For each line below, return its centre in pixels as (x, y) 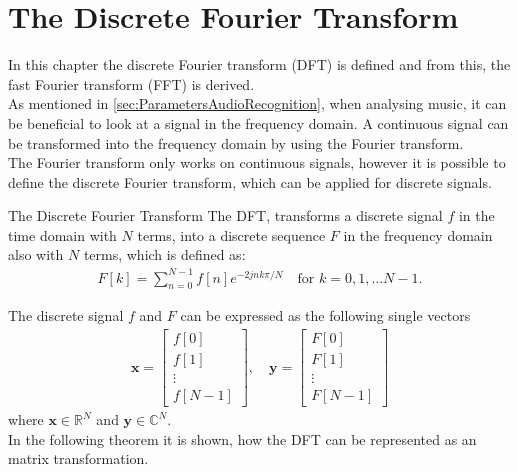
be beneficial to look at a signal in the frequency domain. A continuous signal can (258, 122)
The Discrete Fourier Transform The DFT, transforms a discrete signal (225, 215)
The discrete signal (66, 315)
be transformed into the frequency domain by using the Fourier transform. (236, 142)
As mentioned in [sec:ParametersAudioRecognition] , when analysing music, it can (257, 103)
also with (36, 254)
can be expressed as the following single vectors (325, 315)
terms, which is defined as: (164, 254)
